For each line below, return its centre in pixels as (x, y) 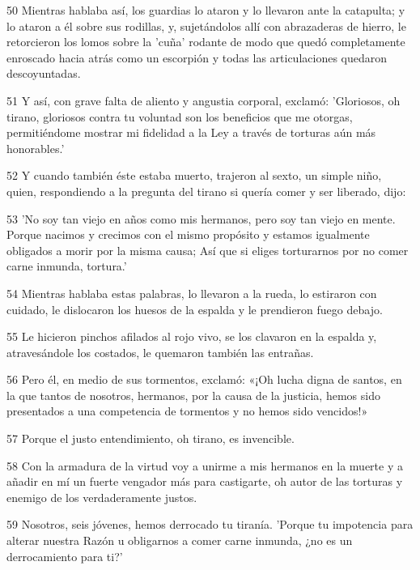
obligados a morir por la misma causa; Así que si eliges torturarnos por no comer (208, 250)
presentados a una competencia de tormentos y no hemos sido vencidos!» (187, 411)
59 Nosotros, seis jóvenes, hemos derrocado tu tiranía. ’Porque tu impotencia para (210, 524)
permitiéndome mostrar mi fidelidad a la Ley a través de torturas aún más (191, 132)
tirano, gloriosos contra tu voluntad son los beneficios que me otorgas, (180, 116)
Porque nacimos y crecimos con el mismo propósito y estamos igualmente (188, 234)
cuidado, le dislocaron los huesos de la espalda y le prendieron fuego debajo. (195, 309)
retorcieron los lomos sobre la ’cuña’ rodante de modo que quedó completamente (206, 42)
